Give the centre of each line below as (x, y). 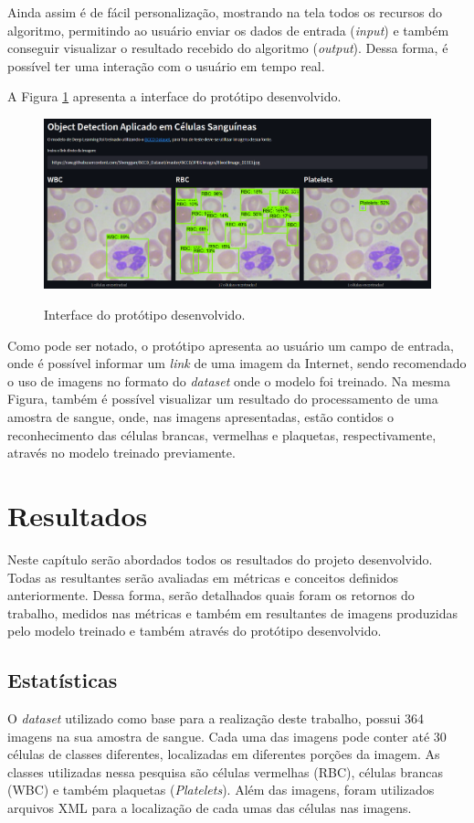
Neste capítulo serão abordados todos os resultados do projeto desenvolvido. (220, 559)
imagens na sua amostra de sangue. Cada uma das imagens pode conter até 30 (227, 736)
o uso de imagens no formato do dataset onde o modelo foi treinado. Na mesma (229, 380)
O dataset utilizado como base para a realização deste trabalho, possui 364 (216, 718)
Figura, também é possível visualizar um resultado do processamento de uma (223, 399)
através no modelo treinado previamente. (121, 453)
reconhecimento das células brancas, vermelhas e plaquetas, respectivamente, (222, 434)
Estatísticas (63, 680)
